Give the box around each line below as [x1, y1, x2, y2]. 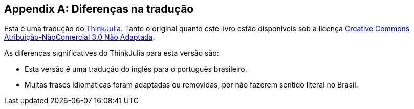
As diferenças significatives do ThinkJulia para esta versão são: [4, 49, 219, 58]
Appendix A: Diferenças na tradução [4, 3, 194, 15]
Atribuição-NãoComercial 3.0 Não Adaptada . [4, 33, 155, 42]
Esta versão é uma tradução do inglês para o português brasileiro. [25, 64, 247, 74]
